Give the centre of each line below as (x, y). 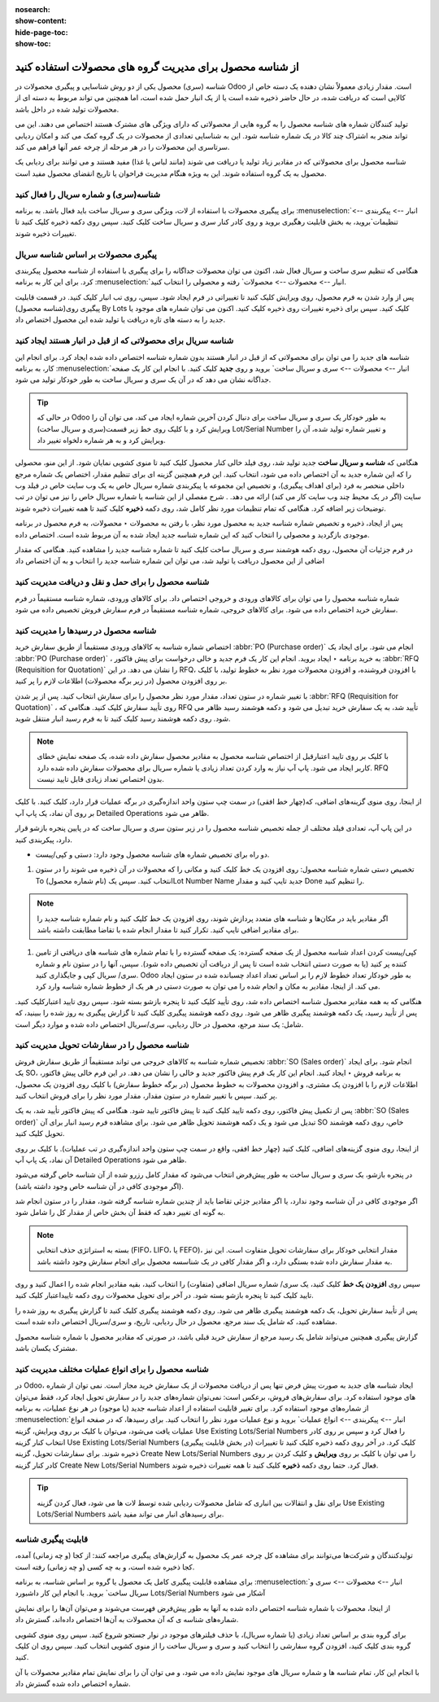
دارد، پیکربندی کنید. (44, 840)
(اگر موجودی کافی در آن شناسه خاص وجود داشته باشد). (100, 1186)
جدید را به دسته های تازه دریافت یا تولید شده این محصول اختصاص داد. (120, 320)
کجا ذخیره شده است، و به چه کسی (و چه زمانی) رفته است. (105, 1567)
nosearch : (33, 9)
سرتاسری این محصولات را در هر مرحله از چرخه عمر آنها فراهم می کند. (122, 147)
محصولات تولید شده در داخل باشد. (67, 109)
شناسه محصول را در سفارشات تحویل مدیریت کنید (102, 1045)
